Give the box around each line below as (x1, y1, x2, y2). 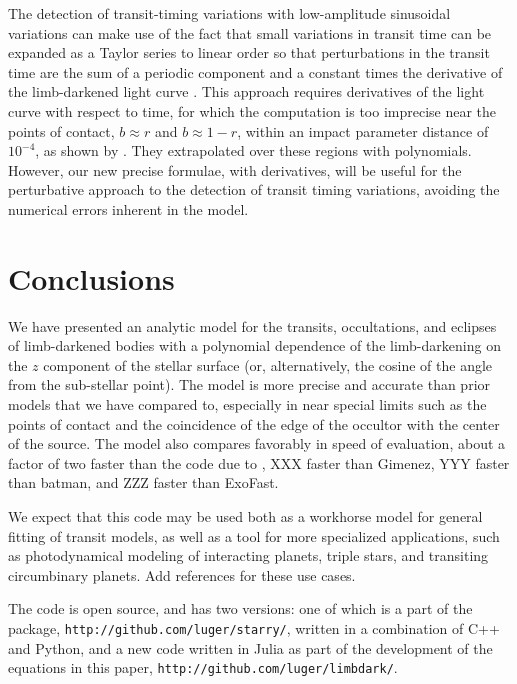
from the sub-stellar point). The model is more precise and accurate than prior (8, 374, 491, 395)
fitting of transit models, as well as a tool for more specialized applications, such (8, 525, 500, 546)
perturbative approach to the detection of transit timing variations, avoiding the (8, 179, 500, 200)
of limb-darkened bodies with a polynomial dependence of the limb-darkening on (8, 335, 501, 356)
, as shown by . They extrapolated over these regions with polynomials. (35, 140, 472, 161)
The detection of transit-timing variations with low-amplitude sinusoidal (8, 3, 451, 23)
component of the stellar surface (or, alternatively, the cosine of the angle (43, 354, 493, 375)
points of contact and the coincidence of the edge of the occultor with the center (8, 413, 500, 434)
